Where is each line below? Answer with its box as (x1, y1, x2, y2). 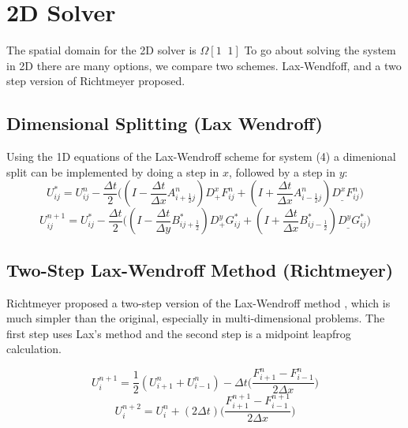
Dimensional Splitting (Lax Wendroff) (6, 111, 323, 136)
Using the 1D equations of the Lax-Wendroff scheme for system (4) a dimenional (6, 148, 396, 165)
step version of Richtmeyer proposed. (6, 73, 185, 89)
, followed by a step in (228, 163, 335, 180)
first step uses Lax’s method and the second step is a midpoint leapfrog (6, 325, 351, 341)
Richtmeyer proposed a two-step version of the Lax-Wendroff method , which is (6, 294, 391, 311)
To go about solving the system (244, 42, 396, 58)
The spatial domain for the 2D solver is (6, 42, 197, 58)
